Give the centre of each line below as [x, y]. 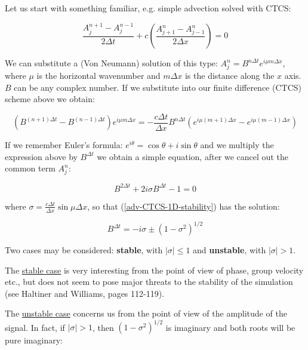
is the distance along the [230, 75]
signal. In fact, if [35, 327]
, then [103, 327]
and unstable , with [230, 250]
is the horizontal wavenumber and [98, 75]
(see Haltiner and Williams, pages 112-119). [85, 293]
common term [30, 168]
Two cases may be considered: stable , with [84, 250]
